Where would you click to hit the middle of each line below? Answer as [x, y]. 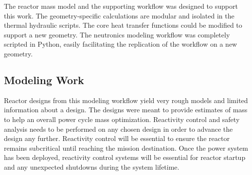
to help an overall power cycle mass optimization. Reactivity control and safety [122, 119]
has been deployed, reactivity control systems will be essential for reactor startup [125, 157]
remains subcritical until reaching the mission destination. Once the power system [126, 148]
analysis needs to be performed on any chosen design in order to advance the [118, 129]
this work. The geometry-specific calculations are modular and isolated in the [119, 15]
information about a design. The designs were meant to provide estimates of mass [126, 110]
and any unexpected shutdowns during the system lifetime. [92, 166]
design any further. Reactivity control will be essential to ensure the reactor [117, 138]
